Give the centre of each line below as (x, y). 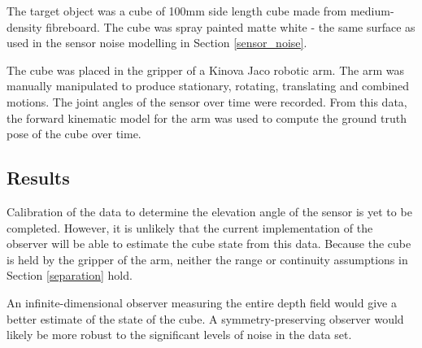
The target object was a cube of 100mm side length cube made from (177, 11)
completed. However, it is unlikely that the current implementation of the (190, 227)
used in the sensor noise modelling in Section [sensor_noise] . (157, 43)
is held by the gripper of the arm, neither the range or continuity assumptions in (207, 259)
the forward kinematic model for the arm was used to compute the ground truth (207, 117)
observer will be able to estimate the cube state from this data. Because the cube (209, 244)
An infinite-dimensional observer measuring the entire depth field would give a (202, 302)
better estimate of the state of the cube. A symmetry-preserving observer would (205, 318)
